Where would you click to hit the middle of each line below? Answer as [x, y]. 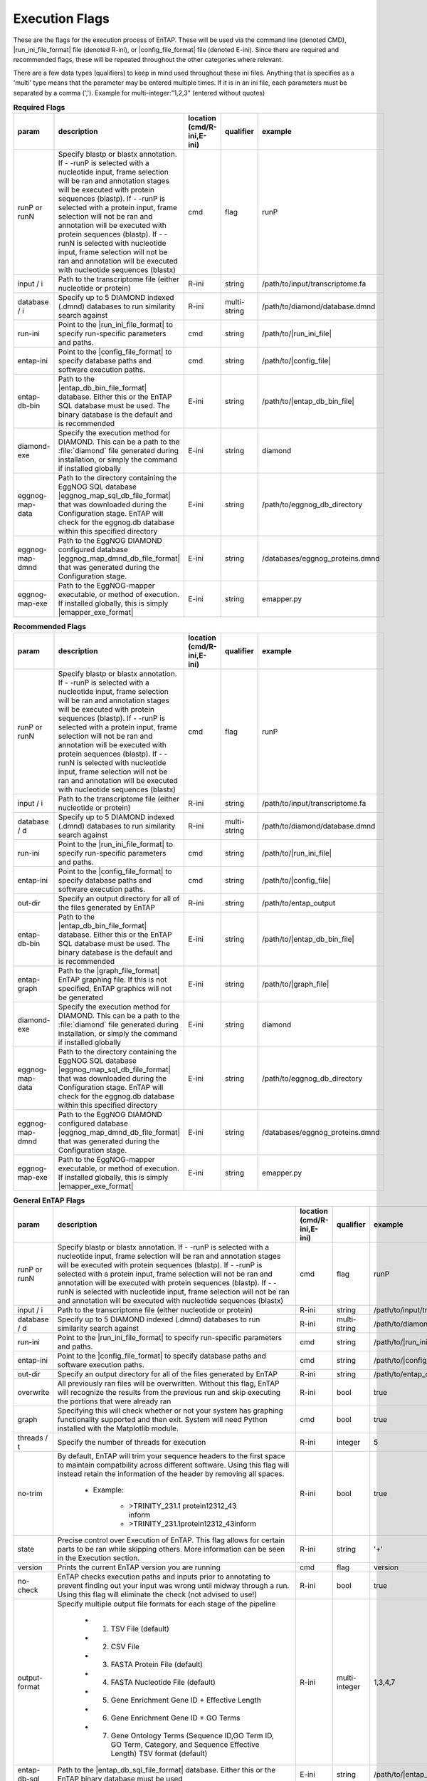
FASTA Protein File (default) [157, 1665]
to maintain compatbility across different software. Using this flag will [173, 1465]
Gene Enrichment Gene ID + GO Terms [175, 1718]
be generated [80, 997]
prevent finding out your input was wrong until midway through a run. [173, 1586]
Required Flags [39, 108]
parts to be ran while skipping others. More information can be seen [171, 1549]
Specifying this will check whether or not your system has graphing [170, 1411]
